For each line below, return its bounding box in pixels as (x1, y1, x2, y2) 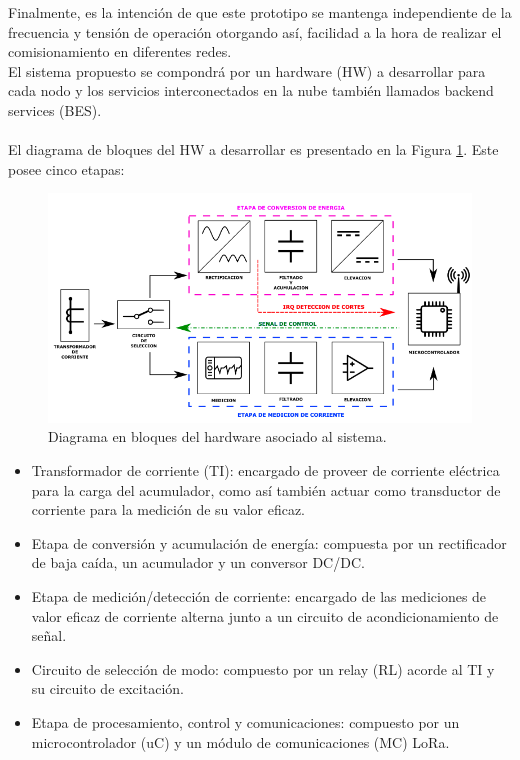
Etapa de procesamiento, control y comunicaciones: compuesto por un (31, 711, 460, 732)
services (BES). (8, 99, 102, 120)
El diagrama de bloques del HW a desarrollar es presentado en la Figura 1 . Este (8, 139, 499, 160)
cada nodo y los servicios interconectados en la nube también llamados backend (8, 80, 494, 101)
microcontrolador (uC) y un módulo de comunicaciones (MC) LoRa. (31, 731, 450, 752)
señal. (31, 625, 67, 646)
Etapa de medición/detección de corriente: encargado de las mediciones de (31, 585, 487, 606)
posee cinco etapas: (8, 158, 125, 179)
